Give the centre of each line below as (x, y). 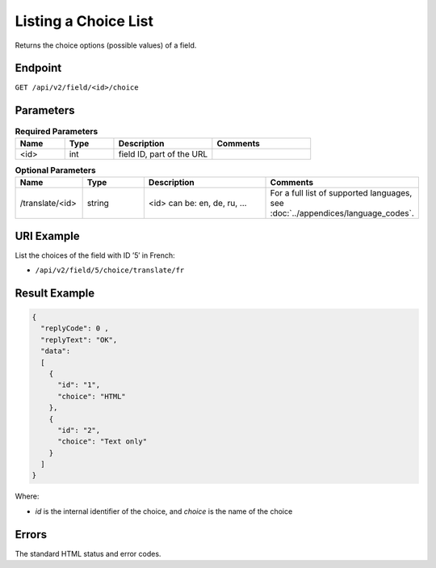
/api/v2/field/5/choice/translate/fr (110, 270)
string (98, 204)
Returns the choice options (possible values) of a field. (106, 45)
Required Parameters (57, 131)
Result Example (55, 293)
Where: (27, 496)
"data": (56, 351)
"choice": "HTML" (92, 396)
